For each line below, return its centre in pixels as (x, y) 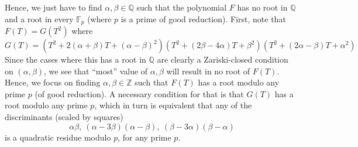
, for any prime (144, 137)
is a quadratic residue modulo (58, 137)
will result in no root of (208, 71)
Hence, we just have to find (54, 7)
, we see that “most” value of (96, 71)
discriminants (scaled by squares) (64, 117)
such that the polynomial (182, 7)
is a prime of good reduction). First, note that (203, 18)
